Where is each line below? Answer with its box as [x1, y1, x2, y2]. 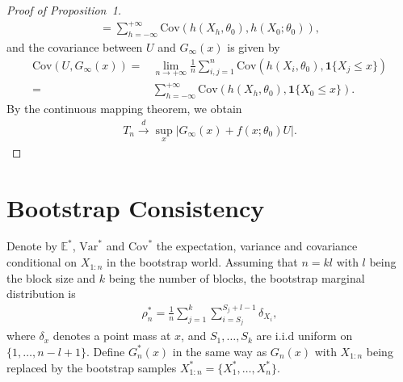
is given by [227, 38, 280, 55]
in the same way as [172, 342, 267, 359]
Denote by [6, 237, 57, 254]
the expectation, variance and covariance [156, 237, 358, 254]
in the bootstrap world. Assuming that [107, 254, 298, 271]
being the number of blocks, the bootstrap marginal [108, 269, 365, 286]
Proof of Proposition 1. [6, 2, 122, 18]
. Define [86, 342, 125, 359]
